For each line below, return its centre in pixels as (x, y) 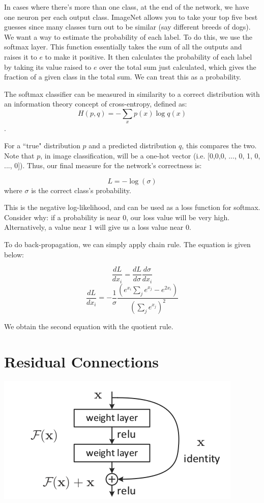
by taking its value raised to (48, 67)
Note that (19, 155)
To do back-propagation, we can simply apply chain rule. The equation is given (127, 244)
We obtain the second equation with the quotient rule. (89, 326)
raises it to (21, 56)
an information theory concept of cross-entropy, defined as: (96, 104)
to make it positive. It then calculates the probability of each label (149, 56)
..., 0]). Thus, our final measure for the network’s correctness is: (103, 165)
